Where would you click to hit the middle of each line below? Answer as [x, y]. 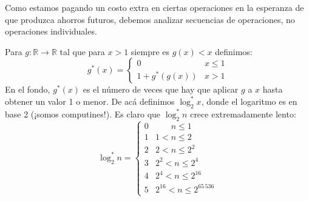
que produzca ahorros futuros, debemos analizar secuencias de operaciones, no [150, 19]
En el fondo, [28, 89]
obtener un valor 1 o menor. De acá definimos [90, 101]
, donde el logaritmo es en [249, 101]
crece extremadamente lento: [243, 114]
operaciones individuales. [51, 31]
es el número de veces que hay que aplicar [161, 89]
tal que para [82, 51]
